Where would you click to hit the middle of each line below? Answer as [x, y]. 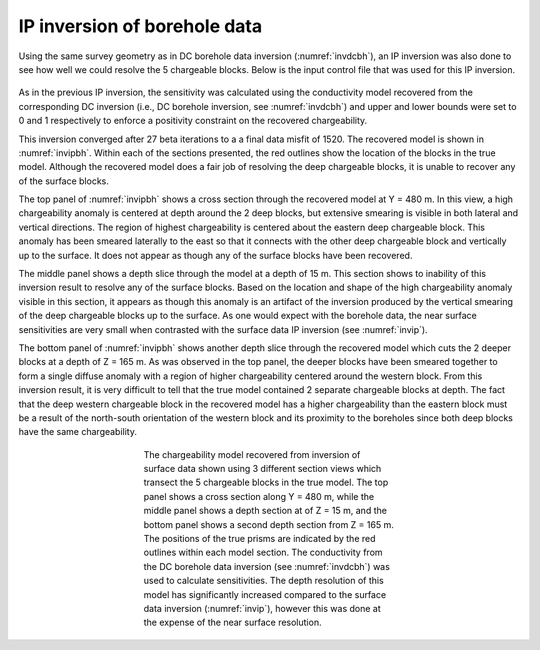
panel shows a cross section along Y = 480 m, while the [259, 496]
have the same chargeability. [78, 432]
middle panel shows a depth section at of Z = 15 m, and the [265, 511]
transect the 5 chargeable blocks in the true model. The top [266, 482]
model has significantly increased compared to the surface [265, 594]
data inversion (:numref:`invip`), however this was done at [262, 608]
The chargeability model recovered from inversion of [252, 454]
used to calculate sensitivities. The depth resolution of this [263, 581]
